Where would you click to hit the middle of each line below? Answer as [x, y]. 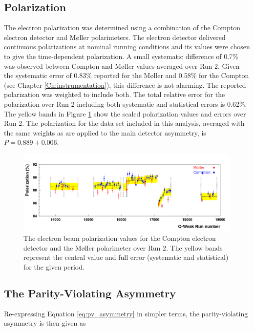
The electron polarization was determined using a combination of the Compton [122, 28]
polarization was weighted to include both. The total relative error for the [115, 94]
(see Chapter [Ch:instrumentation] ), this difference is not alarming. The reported [125, 85]
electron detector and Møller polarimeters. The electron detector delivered [115, 37]
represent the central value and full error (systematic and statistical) [126, 257]
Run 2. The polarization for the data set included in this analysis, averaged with [124, 123]
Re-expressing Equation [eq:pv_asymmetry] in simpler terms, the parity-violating [126, 313]
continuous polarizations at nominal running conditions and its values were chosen [127, 47]
